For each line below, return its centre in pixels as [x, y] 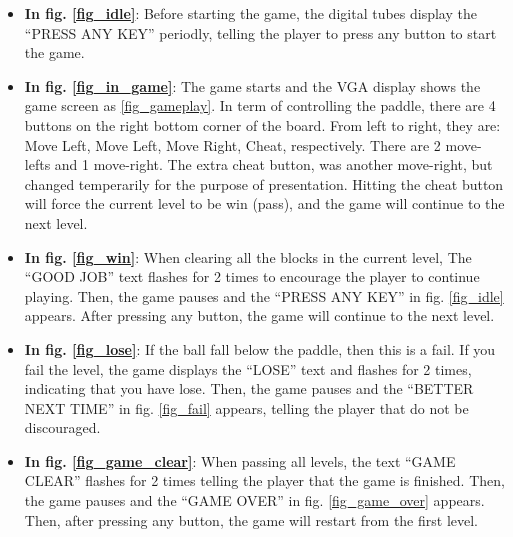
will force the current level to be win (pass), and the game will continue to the [264, 203]
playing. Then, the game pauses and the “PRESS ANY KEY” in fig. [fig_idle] [264, 295]
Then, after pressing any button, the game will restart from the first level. [251, 519]
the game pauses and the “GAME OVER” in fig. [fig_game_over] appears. [254, 500]
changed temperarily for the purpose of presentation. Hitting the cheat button [264, 183]
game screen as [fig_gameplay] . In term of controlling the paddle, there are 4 [260, 105]
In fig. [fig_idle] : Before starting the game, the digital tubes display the [250, 13]
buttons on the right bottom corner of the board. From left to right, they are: [262, 124]
